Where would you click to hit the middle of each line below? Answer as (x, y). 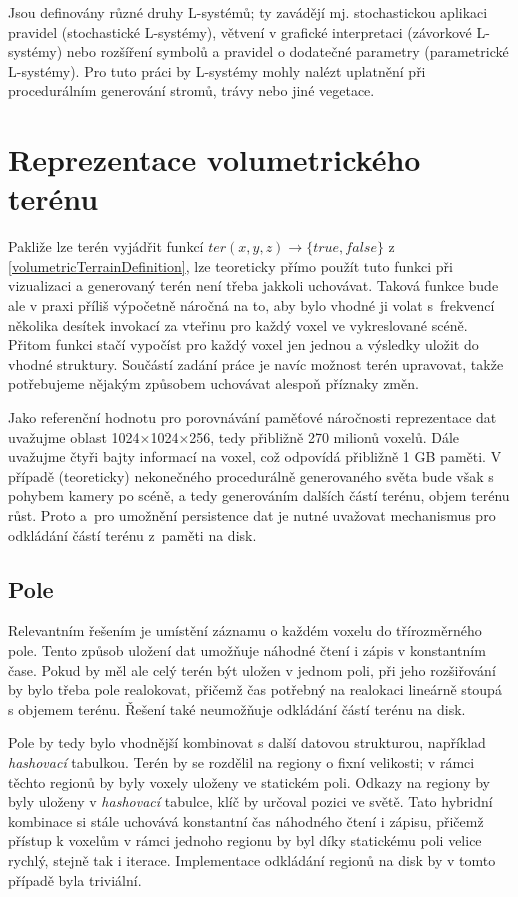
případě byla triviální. (75, 879)
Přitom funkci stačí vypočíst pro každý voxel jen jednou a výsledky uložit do (243, 344)
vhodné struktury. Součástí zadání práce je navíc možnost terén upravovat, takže (256, 363)
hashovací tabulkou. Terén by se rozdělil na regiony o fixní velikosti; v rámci (241, 761)
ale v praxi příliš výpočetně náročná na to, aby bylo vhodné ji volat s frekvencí (251, 305)
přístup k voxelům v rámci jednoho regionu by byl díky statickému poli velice (245, 840)
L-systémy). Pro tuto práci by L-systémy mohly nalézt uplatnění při (217, 70)
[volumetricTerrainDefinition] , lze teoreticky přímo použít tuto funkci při (230, 265)
